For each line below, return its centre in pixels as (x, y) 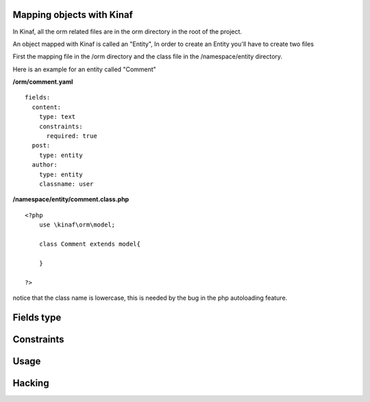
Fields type (37, 317)
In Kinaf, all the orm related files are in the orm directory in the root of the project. (127, 32)
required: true (72, 136)
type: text (57, 117)
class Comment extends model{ (89, 244)
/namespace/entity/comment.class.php (71, 200)
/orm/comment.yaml (43, 82)
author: (45, 165)
